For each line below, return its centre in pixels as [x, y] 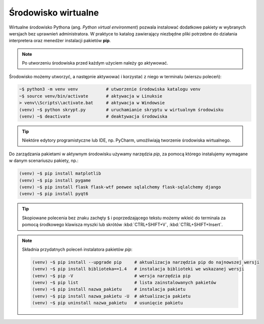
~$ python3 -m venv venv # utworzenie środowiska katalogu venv [110, 89]
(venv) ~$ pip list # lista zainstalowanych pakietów [124, 283]
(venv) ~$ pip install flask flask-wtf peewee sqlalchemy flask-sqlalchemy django [120, 187]
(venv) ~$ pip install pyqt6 [54, 194]
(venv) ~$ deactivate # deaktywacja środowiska [93, 117]
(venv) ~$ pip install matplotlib [60, 174]
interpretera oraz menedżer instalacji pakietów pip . [60, 41]
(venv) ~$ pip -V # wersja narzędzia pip [111, 276]
